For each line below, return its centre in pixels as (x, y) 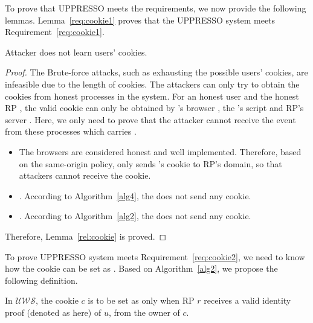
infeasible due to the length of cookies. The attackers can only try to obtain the (152, 84)
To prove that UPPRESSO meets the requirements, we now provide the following (156, 8)
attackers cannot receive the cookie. (85, 175)
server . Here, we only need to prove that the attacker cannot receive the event (150, 119)
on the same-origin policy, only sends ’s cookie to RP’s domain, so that (150, 163)
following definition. (41, 280)
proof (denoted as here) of (53, 312)
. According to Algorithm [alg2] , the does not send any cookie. (135, 216)
